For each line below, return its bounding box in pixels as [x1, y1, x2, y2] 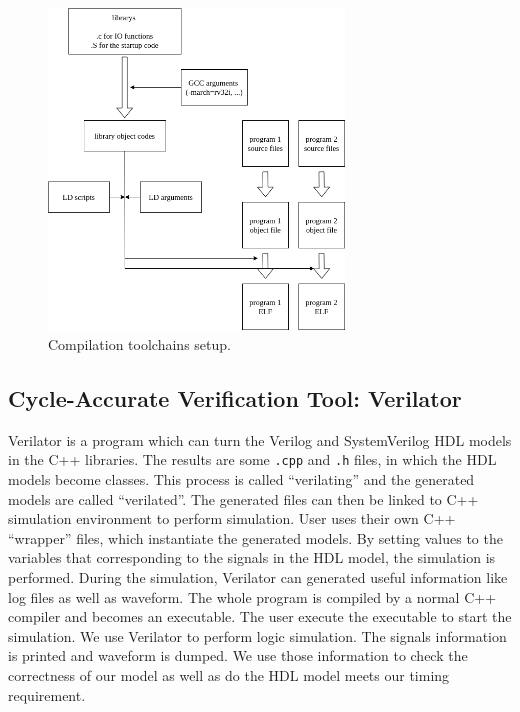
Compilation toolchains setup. [48, 333, 231, 354]
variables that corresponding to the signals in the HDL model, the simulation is [8, 547, 496, 568]
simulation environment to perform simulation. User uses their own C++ [8, 508, 456, 529]
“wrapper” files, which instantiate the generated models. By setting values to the [8, 527, 503, 548]
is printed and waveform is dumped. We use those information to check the [8, 645, 468, 666]
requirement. [8, 684, 86, 705]
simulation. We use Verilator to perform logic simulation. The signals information [8, 625, 507, 646]
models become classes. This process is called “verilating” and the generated [8, 468, 475, 489]
